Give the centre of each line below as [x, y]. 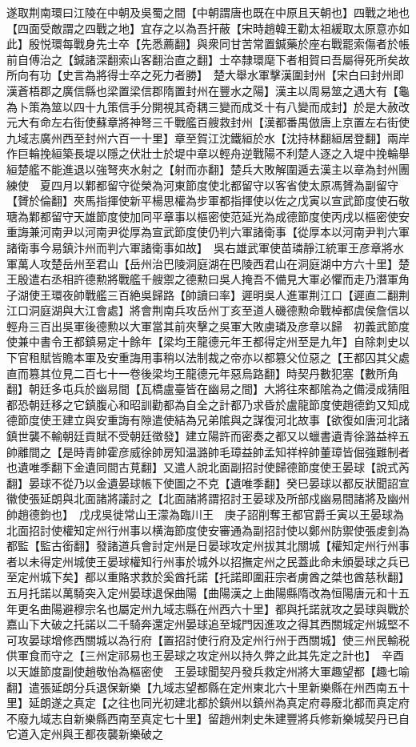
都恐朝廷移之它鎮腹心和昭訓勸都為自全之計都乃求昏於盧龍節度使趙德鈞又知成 [208, 404]
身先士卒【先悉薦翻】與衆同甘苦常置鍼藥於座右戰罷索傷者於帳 [247, 44]
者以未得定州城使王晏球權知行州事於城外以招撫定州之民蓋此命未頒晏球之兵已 [208, 561]
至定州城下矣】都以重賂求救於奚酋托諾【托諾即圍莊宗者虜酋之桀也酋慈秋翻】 [208, 577]
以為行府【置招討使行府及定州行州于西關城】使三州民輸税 [258, 639]
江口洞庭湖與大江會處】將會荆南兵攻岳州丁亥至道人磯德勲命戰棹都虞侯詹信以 [208, 310]
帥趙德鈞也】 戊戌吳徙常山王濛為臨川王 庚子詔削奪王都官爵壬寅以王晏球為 [205, 514]
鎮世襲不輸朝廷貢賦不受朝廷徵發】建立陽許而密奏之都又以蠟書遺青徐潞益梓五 [208, 436]
